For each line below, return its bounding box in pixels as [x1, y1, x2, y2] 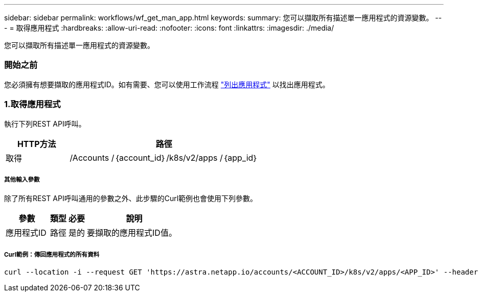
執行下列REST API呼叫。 [4, 119, 86, 128]
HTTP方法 [17, 138, 56, 149]
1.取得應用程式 [4, 99, 61, 110]
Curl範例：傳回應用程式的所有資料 [4, 251, 100, 258]
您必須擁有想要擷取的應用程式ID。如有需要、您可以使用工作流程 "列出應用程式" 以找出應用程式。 [4, 80, 330, 89]
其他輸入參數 [4, 176, 40, 183]
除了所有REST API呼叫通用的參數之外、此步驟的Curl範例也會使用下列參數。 [4, 194, 258, 203]
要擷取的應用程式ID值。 [87, 228, 177, 238]
